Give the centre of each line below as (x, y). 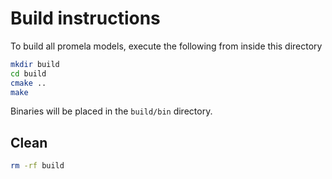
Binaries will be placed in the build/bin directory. (111, 111)
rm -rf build (37, 166)
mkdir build (35, 64)
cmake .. (28, 83)
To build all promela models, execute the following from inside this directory (166, 46)
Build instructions (85, 18)
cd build (28, 73)
